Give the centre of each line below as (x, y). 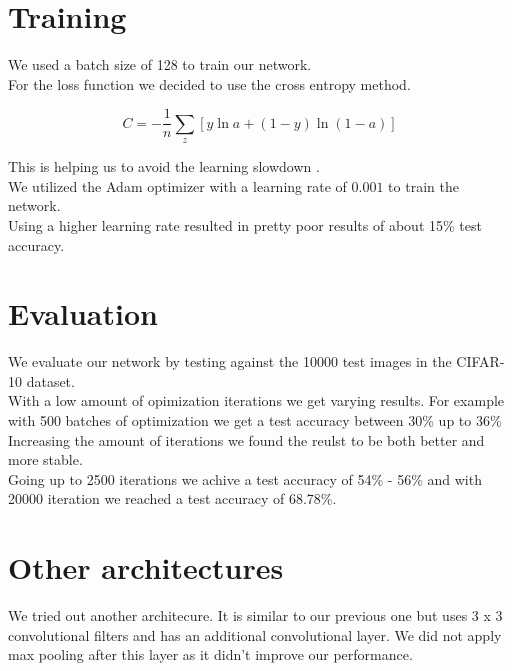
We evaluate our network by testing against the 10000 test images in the (230, 361)
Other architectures (146, 567)
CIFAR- (480, 361)
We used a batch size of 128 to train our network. (160, 64)
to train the (423, 185)
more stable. (45, 459)
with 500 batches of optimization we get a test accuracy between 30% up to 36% (255, 420)
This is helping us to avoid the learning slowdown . (164, 166)
